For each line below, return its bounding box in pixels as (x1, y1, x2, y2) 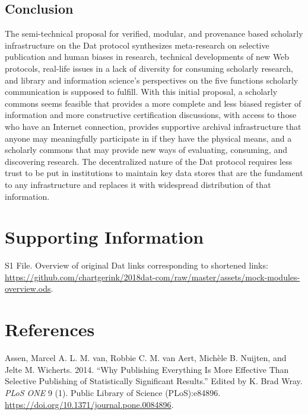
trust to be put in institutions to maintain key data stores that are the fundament (5, 167, 303, 179)
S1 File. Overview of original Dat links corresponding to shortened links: (5, 259, 268, 272)
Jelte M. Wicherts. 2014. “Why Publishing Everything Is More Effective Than (5, 363, 289, 375)
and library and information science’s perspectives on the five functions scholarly (5, 74, 299, 86)
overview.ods (5, 282, 51, 295)
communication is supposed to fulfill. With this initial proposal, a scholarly (5, 85, 278, 98)
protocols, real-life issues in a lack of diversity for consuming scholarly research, (5, 62, 293, 74)
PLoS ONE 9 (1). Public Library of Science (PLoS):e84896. (5, 386, 221, 398)
